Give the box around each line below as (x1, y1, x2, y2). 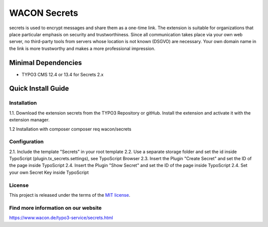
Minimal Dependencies (9, 58, 82, 67)
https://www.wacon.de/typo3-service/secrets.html (9, 215, 114, 221)
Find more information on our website (9, 204, 102, 211)
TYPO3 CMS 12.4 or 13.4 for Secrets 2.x (21, 71, 104, 77)
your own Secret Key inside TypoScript (9, 169, 89, 175)
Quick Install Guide (9, 84, 69, 93)
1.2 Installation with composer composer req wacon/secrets (9, 126, 132, 132)
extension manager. (9, 117, 50, 123)
